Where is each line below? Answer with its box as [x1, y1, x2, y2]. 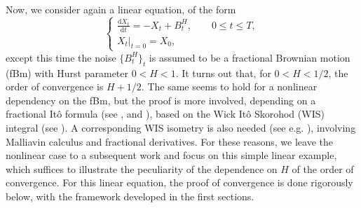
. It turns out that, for [175, 65, 271, 80]
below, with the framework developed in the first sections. [6, 188, 254, 203]
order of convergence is [6, 79, 104, 94]
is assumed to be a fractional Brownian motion [149, 50, 350, 64]
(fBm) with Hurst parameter [6, 65, 128, 80]
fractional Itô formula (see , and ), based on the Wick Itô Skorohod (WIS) [6, 106, 325, 121]
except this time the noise [6, 50, 116, 64]
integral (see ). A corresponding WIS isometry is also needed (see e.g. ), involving [6, 120, 356, 134]
